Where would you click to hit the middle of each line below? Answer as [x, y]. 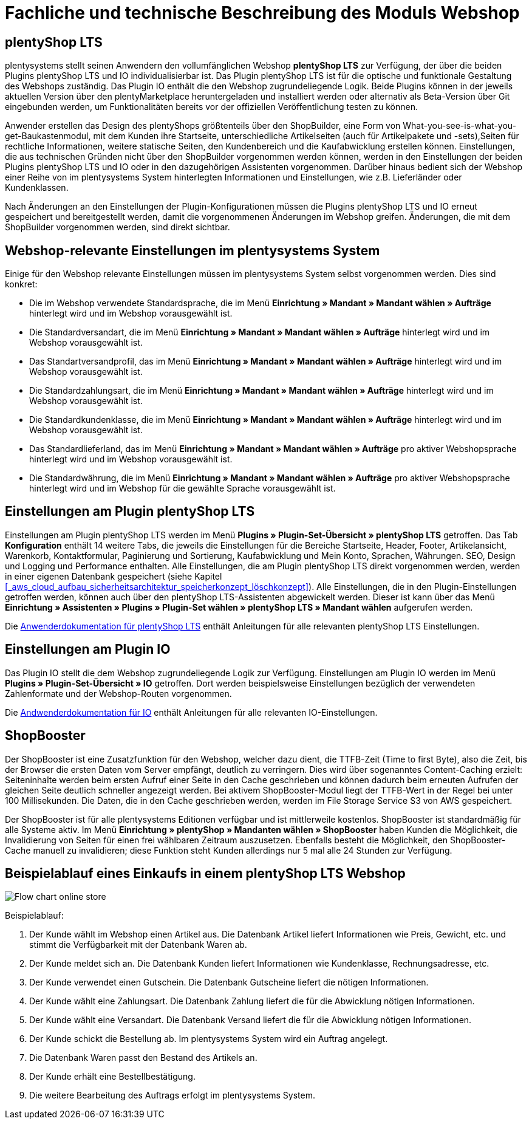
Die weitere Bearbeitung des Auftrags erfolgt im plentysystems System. [172, 1095]
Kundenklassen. [37, 188]
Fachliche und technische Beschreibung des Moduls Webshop [262, 13]
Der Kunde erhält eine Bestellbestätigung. [112, 1077]
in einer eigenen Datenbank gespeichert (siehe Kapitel [114, 576]
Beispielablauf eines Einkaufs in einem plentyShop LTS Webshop [205, 873]
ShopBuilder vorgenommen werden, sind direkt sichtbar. [118, 227]
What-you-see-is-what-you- [459, 126]
